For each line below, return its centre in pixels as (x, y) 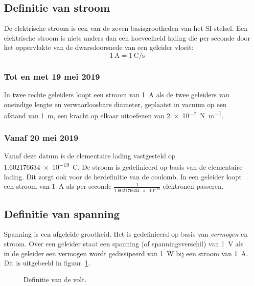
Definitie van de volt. (55, 279)
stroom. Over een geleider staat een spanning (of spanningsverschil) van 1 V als (124, 243)
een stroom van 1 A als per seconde (58, 186)
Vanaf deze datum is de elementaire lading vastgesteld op (90, 155)
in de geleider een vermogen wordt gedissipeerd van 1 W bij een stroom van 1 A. (126, 253)
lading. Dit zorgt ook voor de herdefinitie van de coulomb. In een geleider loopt (123, 176)
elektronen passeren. (193, 186)
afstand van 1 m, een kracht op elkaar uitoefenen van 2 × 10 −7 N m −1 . (114, 115)
